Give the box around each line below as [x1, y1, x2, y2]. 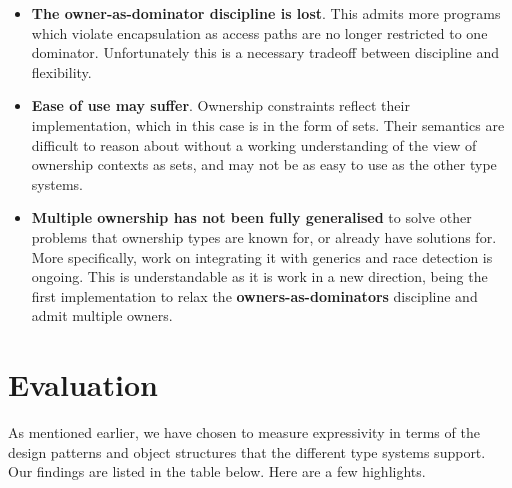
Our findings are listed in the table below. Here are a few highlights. [8, 461, 426, 482]
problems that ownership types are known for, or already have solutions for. [31, 226, 497, 247]
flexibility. [31, 61, 92, 82]
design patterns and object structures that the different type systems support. [8, 441, 486, 462]
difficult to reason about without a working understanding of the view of [31, 134, 477, 155]
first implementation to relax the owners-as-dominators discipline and [31, 285, 478, 306]
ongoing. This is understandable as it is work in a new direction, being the [31, 266, 488, 287]
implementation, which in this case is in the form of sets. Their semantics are [31, 114, 505, 135]
